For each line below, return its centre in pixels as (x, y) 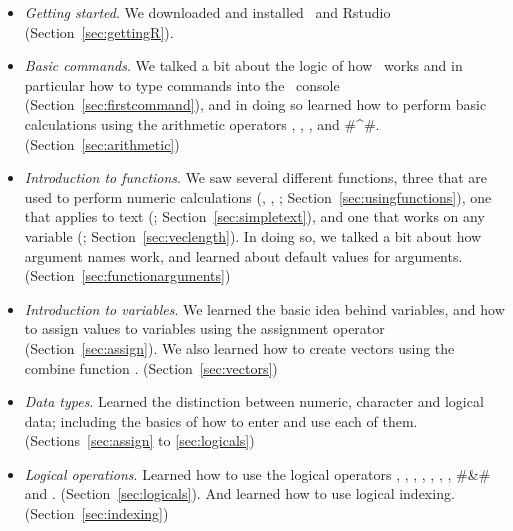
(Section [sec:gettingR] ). (99, 31)
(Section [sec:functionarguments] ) (127, 275)
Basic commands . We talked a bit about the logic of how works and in (243, 65)
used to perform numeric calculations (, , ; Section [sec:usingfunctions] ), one (258, 196)
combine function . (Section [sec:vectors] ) (151, 367)
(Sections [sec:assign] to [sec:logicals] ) (139, 440)
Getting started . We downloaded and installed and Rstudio (207, 12)
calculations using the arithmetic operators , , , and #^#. (202, 123)
